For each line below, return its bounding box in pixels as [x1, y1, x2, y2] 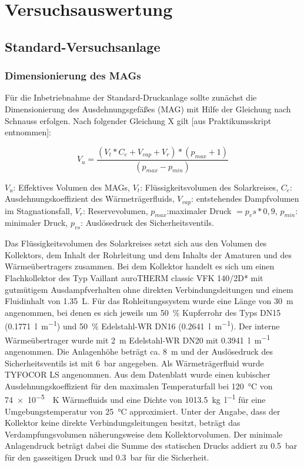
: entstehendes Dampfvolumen [191, 192, 299, 205]
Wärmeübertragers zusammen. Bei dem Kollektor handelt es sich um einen [5, 260, 275, 272]
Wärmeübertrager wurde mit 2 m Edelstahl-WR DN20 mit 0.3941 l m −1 [5, 332, 270, 346]
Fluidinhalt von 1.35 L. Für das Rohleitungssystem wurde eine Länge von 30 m [5, 295, 293, 307]
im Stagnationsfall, [5, 204, 72, 216]
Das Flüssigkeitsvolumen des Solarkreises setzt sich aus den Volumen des [5, 237, 267, 249]
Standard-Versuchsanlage [5, 37, 161, 55]
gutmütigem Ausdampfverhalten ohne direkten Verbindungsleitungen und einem [5, 283, 293, 295]
